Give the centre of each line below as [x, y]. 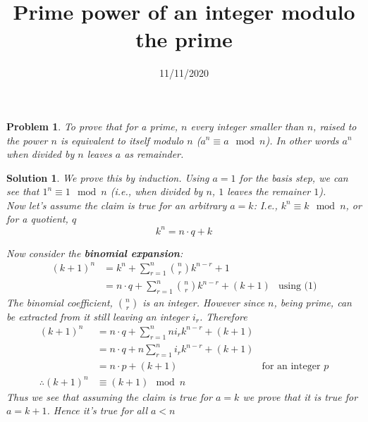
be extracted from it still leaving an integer [98, 316]
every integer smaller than [247, 126]
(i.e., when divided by [157, 191]
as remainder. [154, 154]
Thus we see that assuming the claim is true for [110, 396]
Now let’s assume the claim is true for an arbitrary [117, 205]
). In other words [302, 140]
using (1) [298, 286]
